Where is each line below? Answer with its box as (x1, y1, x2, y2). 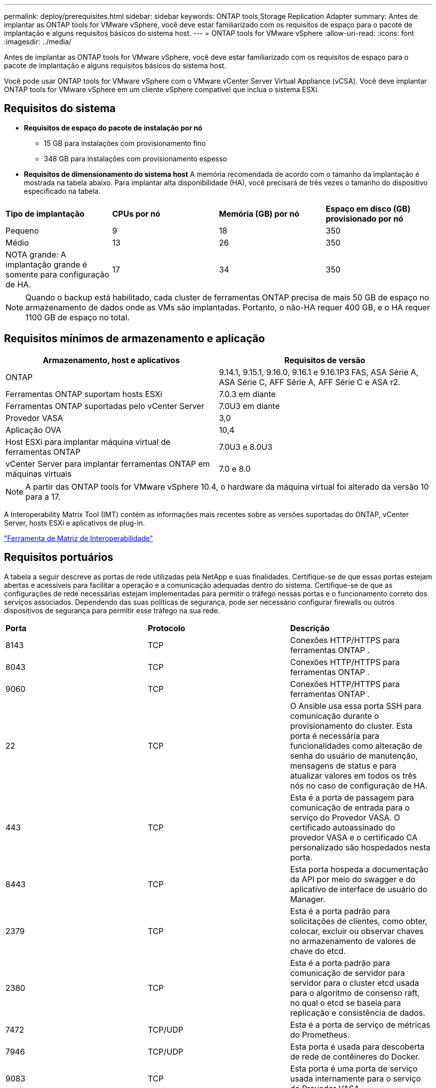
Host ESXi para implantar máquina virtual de (5, 436, 171, 447)
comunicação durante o (290, 710, 379, 721)
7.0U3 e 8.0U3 (219, 441, 273, 452)
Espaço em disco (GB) (326, 203, 411, 214)
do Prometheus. (290, 1029, 350, 1040)
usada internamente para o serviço (290, 1073, 421, 1084)
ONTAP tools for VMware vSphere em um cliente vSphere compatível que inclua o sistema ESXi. (4, 85, 320, 94)
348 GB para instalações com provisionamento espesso (44, 154, 227, 163)
